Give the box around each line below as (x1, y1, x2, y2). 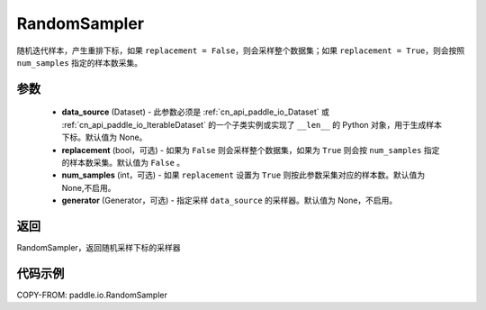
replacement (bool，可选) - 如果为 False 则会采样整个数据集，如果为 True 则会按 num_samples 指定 (61, 144, 440, 155)
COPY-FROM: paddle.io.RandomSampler (16, 289, 168, 300)
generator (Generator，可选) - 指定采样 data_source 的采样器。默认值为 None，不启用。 (61, 195, 398, 206)
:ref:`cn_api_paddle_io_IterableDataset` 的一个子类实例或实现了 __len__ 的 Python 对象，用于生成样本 (61, 119, 443, 130)
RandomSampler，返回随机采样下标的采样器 (16, 242, 181, 252)
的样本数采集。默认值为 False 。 (61, 157, 185, 168)
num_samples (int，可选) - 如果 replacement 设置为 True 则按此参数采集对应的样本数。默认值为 (61, 169, 426, 180)
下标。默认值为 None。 (61, 132, 148, 143)
